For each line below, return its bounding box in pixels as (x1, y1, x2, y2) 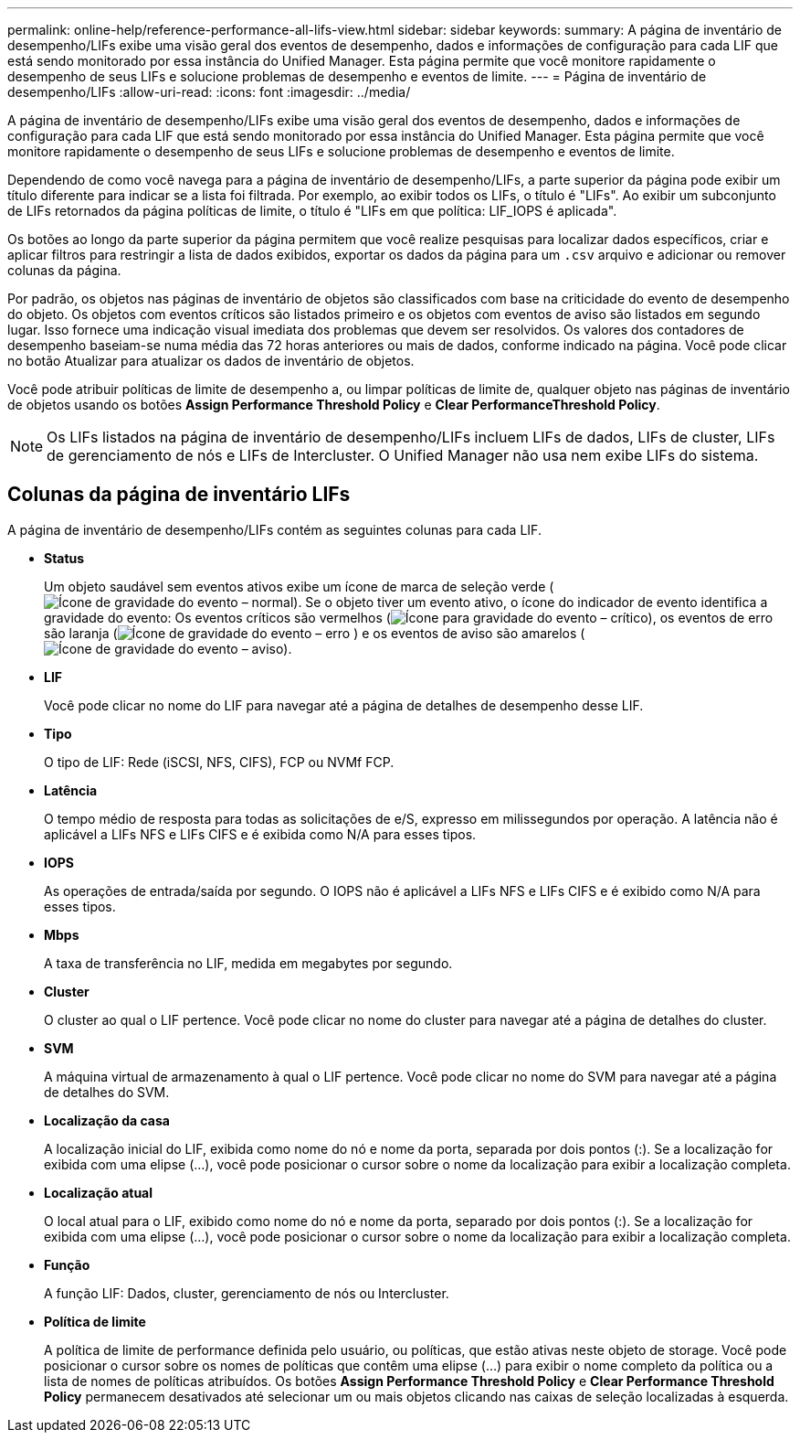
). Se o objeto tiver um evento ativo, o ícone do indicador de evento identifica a (293, 593, 768, 610)
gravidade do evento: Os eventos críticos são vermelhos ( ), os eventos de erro (44, 609, 774, 625)
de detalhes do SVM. (44, 1083, 170, 1100)
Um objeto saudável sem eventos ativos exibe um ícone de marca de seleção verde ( (44, 578, 554, 594)
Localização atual (44, 1184, 153, 1200)
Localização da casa (44, 1112, 170, 1128)
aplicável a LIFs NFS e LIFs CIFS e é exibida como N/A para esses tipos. (44, 826, 477, 842)
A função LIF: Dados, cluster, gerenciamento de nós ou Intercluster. (44, 1285, 449, 1301)
